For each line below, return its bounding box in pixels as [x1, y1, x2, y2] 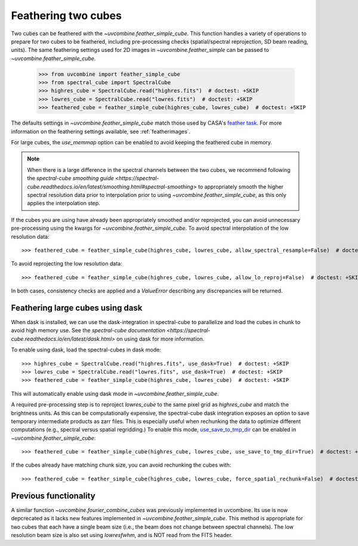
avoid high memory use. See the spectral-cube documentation [11, 327, 165, 334]
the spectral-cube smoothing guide [27, 175, 115, 182]
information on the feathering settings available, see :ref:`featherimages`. [11, 128, 191, 135]
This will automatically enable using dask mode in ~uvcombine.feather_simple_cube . [11, 390, 219, 397]
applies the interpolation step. [27, 200, 101, 207]
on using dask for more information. [116, 335, 205, 343]
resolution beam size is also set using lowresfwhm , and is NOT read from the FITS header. [11, 531, 233, 538]
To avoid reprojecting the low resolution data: [11, 260, 122, 267]
